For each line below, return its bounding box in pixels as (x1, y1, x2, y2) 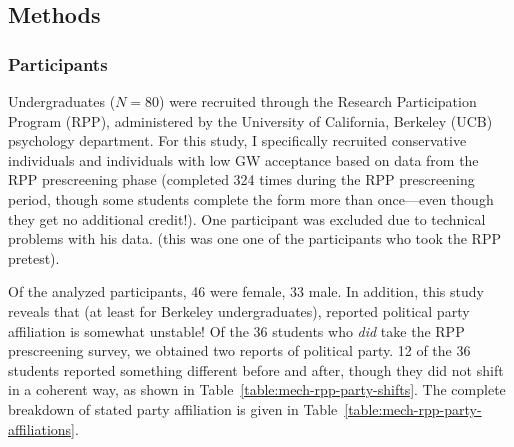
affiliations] (8, 418, 75, 439)
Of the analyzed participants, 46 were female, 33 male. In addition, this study (8, 281, 484, 302)
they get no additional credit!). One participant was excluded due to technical (8, 208, 486, 229)
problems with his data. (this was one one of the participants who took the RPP (8, 228, 501, 249)
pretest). (8, 247, 60, 268)
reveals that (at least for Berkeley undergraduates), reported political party (8, 300, 470, 321)
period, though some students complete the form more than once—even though (8, 188, 494, 209)
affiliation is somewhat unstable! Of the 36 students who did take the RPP (8, 320, 465, 341)
